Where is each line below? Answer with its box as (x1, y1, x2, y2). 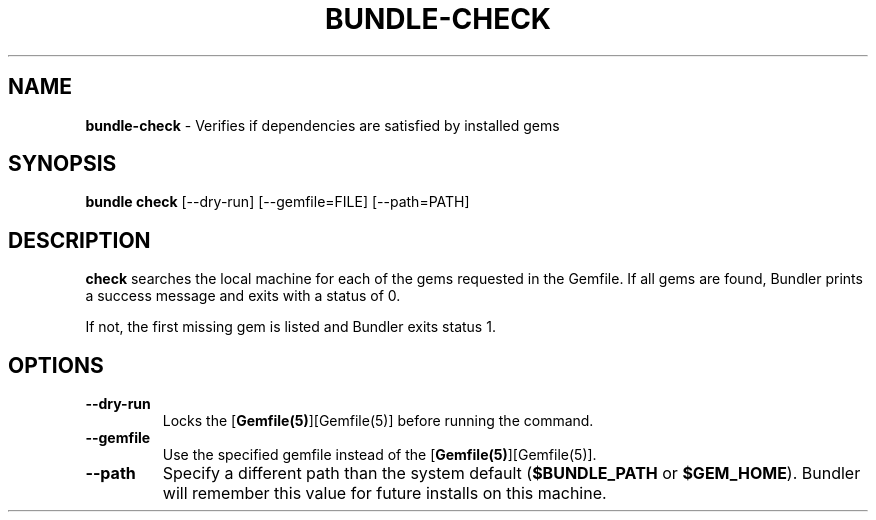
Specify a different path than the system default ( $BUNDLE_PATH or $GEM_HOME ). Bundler (162, 463, 861, 484)
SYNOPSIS (8, 151, 117, 177)
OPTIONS (8, 352, 104, 378)
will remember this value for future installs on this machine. (162, 483, 607, 504)
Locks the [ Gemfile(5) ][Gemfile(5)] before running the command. (162, 412, 594, 430)
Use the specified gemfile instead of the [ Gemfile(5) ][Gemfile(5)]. (162, 446, 597, 464)
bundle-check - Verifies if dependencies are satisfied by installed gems (85, 116, 560, 134)
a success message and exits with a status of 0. (85, 287, 401, 305)
